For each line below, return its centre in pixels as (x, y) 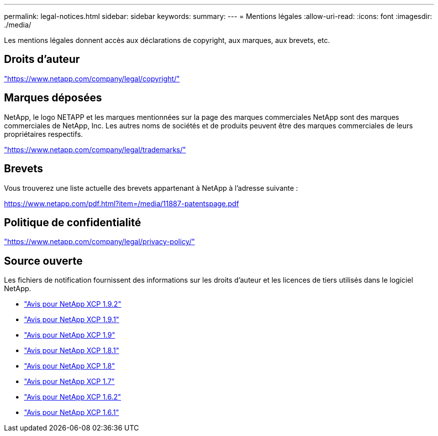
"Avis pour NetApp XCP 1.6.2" (73, 397)
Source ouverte (43, 261)
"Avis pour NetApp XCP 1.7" (69, 382)
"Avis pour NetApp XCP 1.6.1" (71, 413)
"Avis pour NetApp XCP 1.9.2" (73, 304)
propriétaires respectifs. (43, 134)
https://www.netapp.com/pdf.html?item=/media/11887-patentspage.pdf (121, 203)
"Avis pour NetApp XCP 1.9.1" (72, 320)
